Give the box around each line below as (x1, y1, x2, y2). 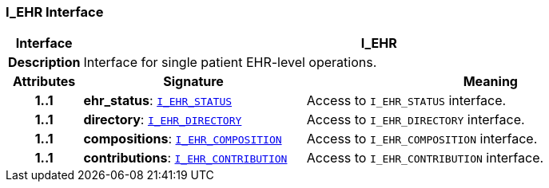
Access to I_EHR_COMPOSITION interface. (306, 131, 538, 147)
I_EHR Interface (6, 4, 104, 20)
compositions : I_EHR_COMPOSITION (83, 131, 282, 147)
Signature (163, 73, 224, 90)
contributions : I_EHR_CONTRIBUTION (83, 150, 288, 166)
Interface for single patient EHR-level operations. (83, 54, 377, 71)
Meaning (463, 73, 518, 90)
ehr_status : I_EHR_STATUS (83, 92, 233, 109)
